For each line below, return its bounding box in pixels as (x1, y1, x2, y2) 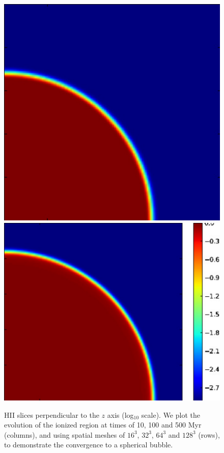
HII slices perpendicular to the (4, 409, 99, 420)
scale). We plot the (141, 409, 200, 420)
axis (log (107, 409, 134, 420)
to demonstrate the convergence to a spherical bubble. (4, 439, 173, 450)
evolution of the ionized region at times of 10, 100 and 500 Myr (4, 419, 202, 430)
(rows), (198, 429, 220, 440)
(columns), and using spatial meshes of (4, 429, 125, 440)
